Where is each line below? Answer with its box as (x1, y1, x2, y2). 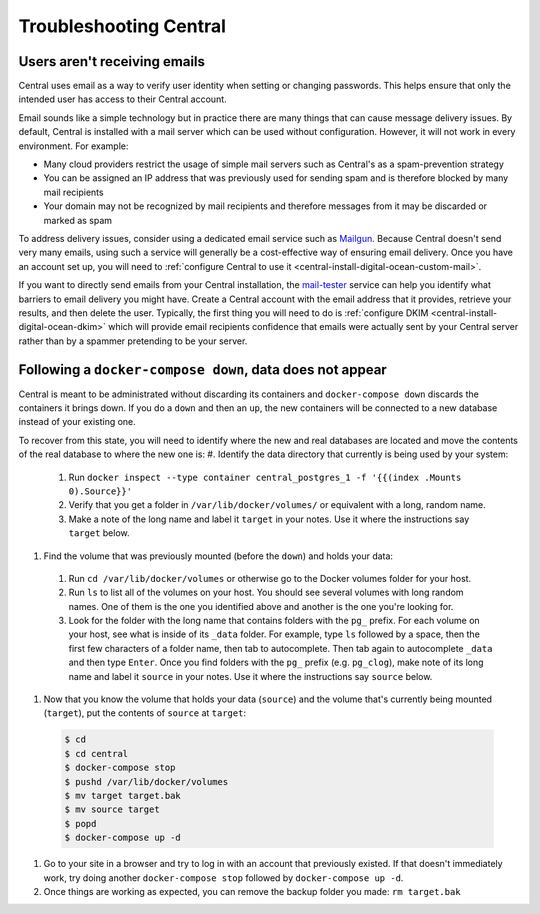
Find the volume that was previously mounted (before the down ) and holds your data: (43, 550, 394, 562)
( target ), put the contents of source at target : (43, 707, 247, 719)
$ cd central (64, 748, 129, 759)
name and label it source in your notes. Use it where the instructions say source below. (68, 670, 433, 682)
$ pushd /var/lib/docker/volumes (64, 776, 229, 787)
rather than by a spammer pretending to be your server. (18, 335, 248, 347)
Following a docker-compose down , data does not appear (18, 361, 387, 378)
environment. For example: (18, 140, 129, 152)
